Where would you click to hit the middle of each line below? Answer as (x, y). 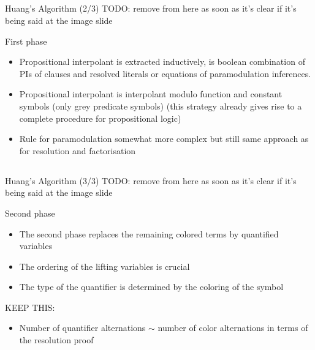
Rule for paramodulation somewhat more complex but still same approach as (164, 139)
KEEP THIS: (30, 307)
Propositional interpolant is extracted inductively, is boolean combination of (162, 61)
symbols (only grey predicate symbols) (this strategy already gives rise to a (161, 106)
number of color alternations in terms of (233, 328)
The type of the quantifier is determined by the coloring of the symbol (151, 287)
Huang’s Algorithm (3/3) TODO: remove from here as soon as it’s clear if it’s (151, 180)
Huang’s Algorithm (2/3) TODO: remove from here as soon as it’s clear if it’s (151, 8)
